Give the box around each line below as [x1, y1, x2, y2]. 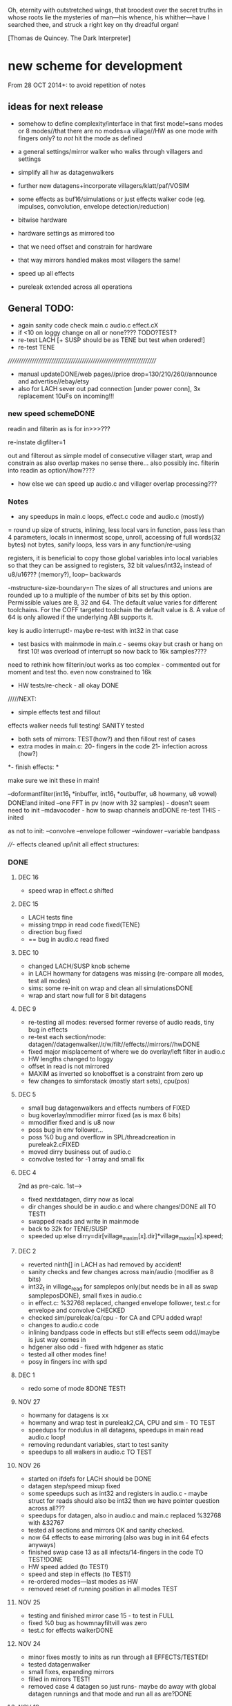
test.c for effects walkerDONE [28, 1626, 113, 1634]
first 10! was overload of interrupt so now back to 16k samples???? [17, 647, 207, 655]
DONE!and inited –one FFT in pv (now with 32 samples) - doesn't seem [8, 798, 210, 807]
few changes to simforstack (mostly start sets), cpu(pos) [28, 1077, 190, 1086]
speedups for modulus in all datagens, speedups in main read [28, 1425, 204, 1434]
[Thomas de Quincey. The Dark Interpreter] [8, 34, 131, 42]
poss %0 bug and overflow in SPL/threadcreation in [28, 1133, 175, 1141]
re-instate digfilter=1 [8, 438, 66, 446]
